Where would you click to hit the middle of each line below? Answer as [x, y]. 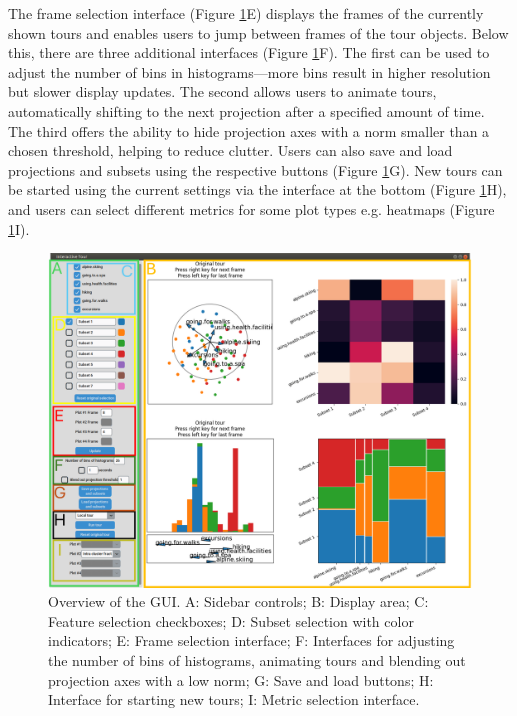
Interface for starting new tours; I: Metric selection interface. [234, 699]
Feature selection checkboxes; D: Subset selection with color [231, 620]
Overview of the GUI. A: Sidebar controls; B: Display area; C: [238, 601]
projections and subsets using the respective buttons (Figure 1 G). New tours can [255, 169]
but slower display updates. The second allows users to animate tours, [222, 91]
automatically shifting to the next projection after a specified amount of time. [246, 110]
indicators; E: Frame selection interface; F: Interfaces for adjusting [251, 640]
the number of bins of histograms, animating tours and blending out [257, 660]
